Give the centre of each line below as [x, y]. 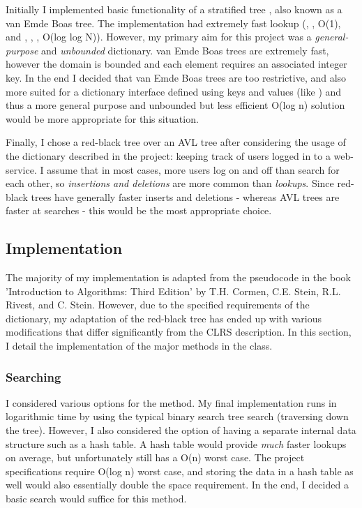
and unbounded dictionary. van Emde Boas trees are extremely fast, [185, 50]
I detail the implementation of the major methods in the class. [139, 346]
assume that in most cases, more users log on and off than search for [193, 169]
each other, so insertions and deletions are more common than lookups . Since [170, 183]
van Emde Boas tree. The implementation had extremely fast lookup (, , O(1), [173, 23]
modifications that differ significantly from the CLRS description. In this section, [179, 332]
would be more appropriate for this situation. [102, 118]
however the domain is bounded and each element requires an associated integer [176, 64]
